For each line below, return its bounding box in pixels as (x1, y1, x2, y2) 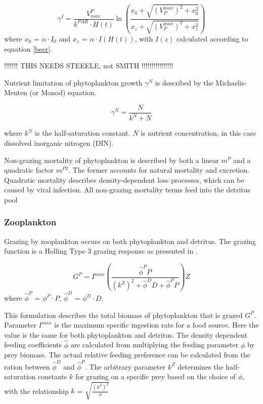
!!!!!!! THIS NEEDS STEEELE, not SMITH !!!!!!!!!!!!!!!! (4, 60, 173, 71)
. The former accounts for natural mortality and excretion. (68, 165, 250, 175)
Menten (4, 87, 27, 98)
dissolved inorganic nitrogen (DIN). (4, 138, 114, 148)
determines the (178, 361, 224, 372)
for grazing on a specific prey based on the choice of (75, 371, 236, 382)
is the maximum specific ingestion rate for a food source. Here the (54, 319, 259, 330)
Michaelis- (215, 77, 247, 88)
